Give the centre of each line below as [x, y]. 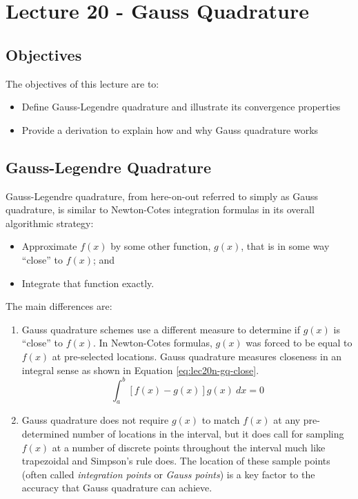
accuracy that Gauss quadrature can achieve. [117, 488]
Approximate [49, 246]
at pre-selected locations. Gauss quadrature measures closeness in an [197, 356]
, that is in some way [285, 246]
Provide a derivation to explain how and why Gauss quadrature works [170, 129]
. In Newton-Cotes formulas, [152, 343]
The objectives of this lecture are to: [82, 83]
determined [46, 433]
